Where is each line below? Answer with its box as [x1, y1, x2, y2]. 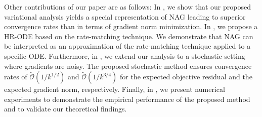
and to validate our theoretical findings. [4, 103, 127, 114]
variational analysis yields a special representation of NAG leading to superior [4, 11, 246, 22]
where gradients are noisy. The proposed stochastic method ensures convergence [4, 60, 252, 71]
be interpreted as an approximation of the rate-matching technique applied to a [4, 41, 251, 51]
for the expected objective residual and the [119, 71, 252, 82]
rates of [4, 71, 27, 82]
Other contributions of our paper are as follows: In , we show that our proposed [4, 2, 251, 12]
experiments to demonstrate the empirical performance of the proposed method [4, 93, 250, 104]
